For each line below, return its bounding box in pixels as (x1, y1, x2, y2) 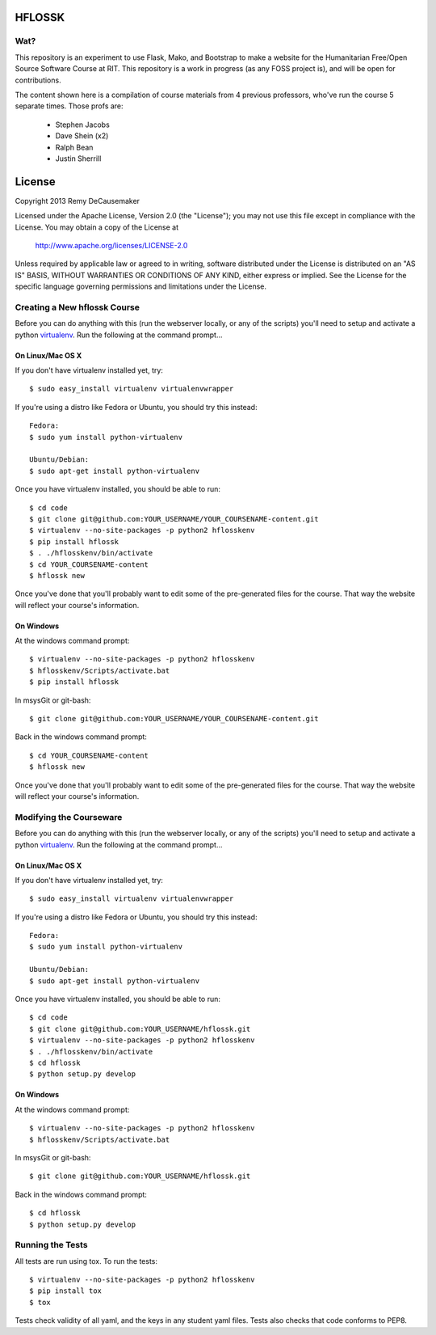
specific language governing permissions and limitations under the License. (15, 281, 266, 291)
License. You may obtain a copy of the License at (15, 222, 179, 232)
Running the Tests (15, 1240, 88, 1251)
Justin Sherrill (55, 154, 102, 163)
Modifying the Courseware (15, 811, 123, 822)
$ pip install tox (29, 1286, 103, 1295)
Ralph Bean (55, 142, 94, 152)
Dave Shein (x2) (55, 131, 109, 141)
